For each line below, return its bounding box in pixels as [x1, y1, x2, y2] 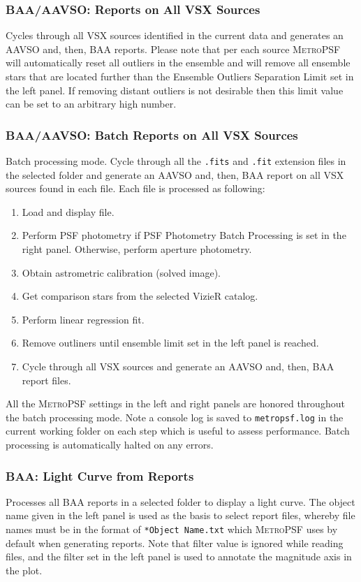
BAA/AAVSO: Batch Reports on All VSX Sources [6, 126, 298, 143]
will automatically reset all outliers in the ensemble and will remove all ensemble [6, 55, 351, 70]
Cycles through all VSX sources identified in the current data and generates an [6, 28, 344, 43]
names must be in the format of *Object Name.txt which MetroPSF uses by [6, 522, 338, 537]
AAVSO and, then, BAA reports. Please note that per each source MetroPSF [6, 41, 341, 56]
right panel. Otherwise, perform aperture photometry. [22, 242, 252, 256]
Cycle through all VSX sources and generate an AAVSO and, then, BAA [22, 359, 334, 373]
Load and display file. [22, 204, 115, 219]
